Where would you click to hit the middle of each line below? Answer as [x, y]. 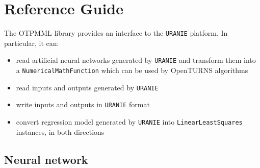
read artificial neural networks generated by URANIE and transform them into [136, 60]
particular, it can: [32, 43]
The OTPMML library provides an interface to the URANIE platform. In [116, 33]
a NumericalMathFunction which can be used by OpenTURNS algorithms [132, 70]
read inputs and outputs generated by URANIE [87, 87]
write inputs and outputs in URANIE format [83, 104]
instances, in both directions [60, 131]
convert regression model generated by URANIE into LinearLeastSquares [129, 122]
